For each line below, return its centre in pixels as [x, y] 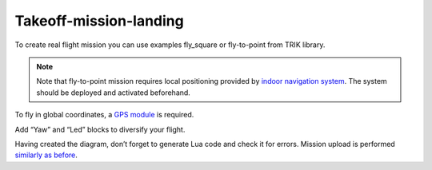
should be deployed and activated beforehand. [114, 93]
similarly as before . [46, 155]
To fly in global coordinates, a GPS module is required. [104, 115]
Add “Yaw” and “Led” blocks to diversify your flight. [100, 129]
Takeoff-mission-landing [99, 21]
